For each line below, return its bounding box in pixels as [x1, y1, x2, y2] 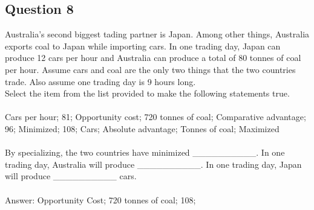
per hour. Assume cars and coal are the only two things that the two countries [5, 63, 296, 75]
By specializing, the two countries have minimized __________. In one [5, 146, 285, 159]
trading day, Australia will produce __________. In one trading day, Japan [5, 157, 302, 170]
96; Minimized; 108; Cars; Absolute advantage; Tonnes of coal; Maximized [5, 122, 280, 135]
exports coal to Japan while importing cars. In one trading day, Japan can [5, 39, 281, 52]
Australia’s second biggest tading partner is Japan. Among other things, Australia [5, 28, 310, 40]
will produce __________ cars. [5, 170, 137, 182]
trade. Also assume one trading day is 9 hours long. [5, 75, 196, 87]
